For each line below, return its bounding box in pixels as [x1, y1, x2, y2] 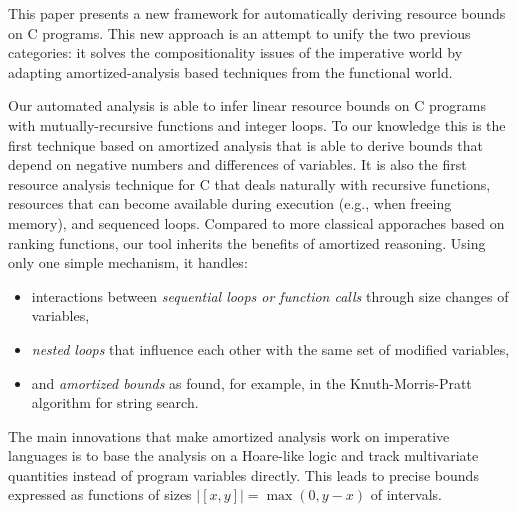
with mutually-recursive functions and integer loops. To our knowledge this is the [8, 114, 506, 135]
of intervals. [370, 484, 443, 505]
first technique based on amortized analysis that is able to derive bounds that [8, 134, 484, 155]
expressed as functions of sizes [8, 484, 192, 505]
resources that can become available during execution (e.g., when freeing [8, 193, 452, 214]
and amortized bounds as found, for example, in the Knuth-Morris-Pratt [31, 372, 472, 393]
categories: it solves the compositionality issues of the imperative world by [8, 42, 463, 63]
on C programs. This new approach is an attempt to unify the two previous [8, 22, 471, 43]
